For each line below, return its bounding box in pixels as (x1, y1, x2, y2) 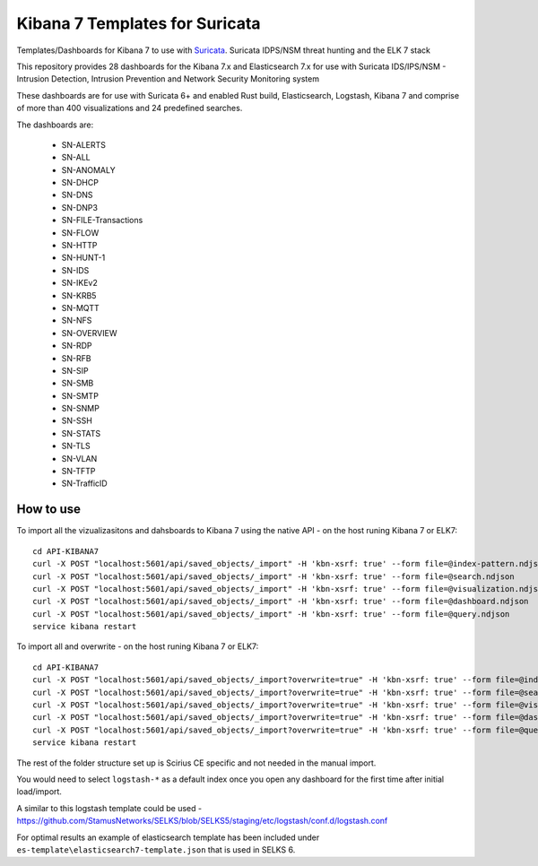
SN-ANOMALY (61, 164, 116, 175)
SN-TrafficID (61, 478, 108, 489)
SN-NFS (61, 315, 92, 326)
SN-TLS (61, 440, 91, 452)
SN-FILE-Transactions (61, 215, 143, 226)
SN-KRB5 (61, 290, 97, 300)
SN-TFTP (61, 466, 96, 477)
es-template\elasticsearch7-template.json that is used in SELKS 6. (16, 844, 296, 855)
